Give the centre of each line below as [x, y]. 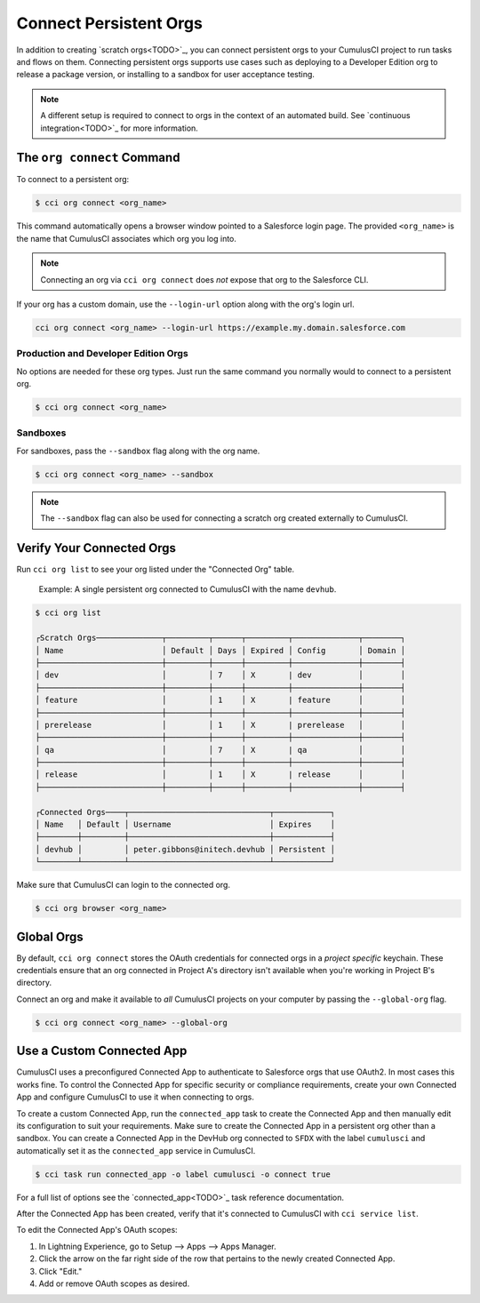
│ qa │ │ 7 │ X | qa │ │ [220, 750]
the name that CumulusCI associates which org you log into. [127, 238]
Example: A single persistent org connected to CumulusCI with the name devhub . [188, 589]
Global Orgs [50, 936]
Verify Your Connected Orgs [96, 548]
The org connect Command [98, 158]
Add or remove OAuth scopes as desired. [114, 1283]
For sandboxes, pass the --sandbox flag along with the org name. [138, 451]
